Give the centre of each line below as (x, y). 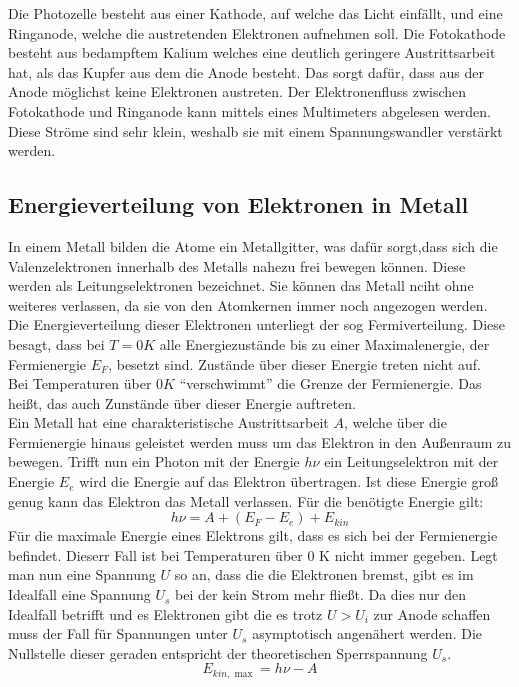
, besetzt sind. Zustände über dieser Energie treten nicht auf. (294, 363)
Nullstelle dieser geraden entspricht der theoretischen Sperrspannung (218, 652)
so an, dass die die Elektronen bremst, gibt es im (324, 574)
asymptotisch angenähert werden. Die (367, 633)
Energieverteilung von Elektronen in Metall (238, 204)
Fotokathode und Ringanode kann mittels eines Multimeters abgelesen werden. (250, 110)
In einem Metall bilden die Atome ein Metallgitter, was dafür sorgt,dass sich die (253, 245)
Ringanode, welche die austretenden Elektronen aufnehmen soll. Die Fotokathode (257, 32)
